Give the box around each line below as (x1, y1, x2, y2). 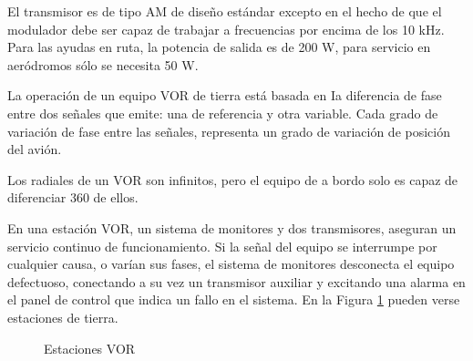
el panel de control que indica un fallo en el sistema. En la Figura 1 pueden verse (7, 290, 460, 309)
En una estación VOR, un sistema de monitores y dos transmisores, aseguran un (7, 218, 457, 237)
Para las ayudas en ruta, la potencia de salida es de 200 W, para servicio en (7, 37, 431, 57)
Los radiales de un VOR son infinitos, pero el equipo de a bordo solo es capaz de (7, 170, 458, 189)
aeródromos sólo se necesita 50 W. (7, 55, 199, 74)
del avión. (7, 139, 62, 159)
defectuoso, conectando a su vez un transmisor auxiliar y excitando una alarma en (7, 272, 466, 291)
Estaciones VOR (44, 338, 136, 357)
